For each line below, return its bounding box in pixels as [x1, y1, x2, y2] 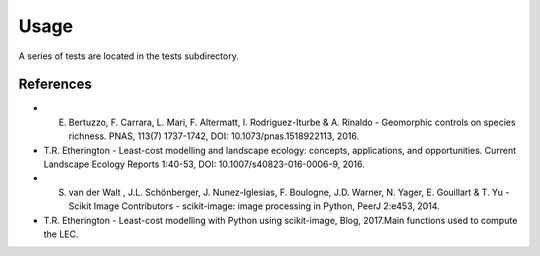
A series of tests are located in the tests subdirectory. [18, 50, 239, 62]
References [18, 76, 92, 93]
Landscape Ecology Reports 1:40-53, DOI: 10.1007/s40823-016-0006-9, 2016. [43, 158, 365, 170]
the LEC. [43, 228, 79, 240]
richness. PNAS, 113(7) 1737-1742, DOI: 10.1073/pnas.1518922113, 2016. [68, 130, 360, 142]
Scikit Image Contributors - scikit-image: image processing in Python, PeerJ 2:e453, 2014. [68, 200, 440, 212]
